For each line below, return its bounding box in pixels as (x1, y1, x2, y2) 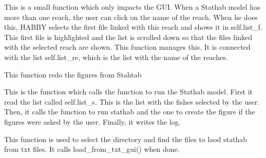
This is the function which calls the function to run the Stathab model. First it (4, 86, 253, 97)
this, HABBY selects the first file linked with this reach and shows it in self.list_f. (4, 22, 262, 32)
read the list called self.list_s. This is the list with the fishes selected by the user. (4, 96, 260, 107)
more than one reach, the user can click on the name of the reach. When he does (4, 11, 258, 22)
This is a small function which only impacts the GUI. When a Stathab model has (4, 2, 260, 12)
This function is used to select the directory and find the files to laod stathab (4, 133, 248, 144)
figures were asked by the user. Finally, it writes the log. (4, 116, 181, 127)
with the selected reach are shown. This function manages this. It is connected (4, 42, 251, 52)
